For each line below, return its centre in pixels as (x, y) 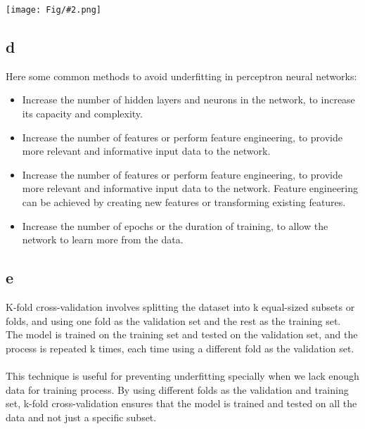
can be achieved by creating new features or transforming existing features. (184, 202)
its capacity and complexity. (82, 114)
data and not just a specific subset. (81, 417)
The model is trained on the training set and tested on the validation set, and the (182, 334)
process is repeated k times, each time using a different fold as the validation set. (180, 348)
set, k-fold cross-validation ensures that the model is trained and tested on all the (181, 403)
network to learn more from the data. (103, 239)
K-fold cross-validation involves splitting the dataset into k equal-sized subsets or (180, 307)
